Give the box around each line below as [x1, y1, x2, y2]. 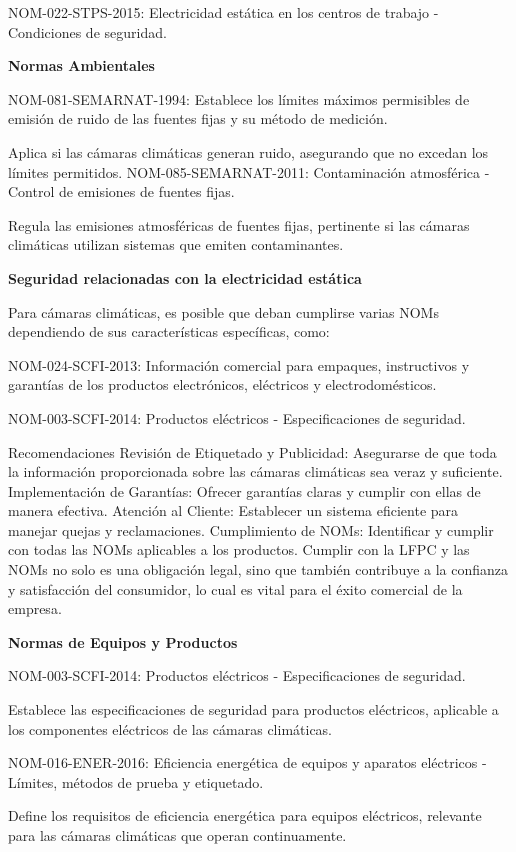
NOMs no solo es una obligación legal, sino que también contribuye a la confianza [8, 559, 509, 580]
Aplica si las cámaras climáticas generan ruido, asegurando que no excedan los [8, 141, 489, 162]
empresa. [8, 598, 62, 619]
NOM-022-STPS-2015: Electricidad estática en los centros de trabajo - [8, 2, 439, 22]
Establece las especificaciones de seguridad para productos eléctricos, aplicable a [8, 699, 499, 720]
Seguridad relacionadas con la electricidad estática [8, 267, 362, 288]
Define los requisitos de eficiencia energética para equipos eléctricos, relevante [8, 805, 482, 826]
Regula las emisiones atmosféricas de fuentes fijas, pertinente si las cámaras [8, 214, 470, 235]
